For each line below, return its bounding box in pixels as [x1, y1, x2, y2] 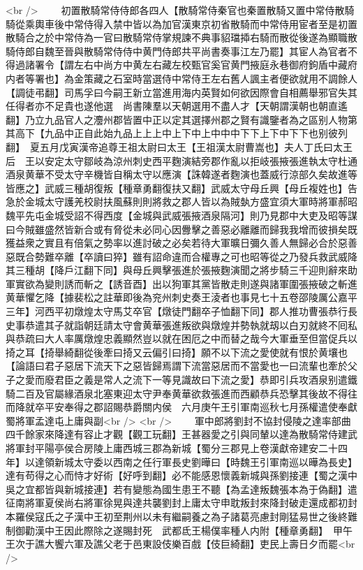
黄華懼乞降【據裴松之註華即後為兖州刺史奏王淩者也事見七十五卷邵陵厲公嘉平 [6, 290, 357, 305]
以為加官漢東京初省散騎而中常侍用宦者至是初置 [142, 16, 357, 31]
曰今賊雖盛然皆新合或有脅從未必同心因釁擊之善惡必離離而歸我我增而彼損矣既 [6, 221, 357, 236]
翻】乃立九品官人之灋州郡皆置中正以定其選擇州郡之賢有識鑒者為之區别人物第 [6, 112, 357, 126]
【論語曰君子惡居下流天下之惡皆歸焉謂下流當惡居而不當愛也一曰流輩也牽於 [6, 358, 348, 373]
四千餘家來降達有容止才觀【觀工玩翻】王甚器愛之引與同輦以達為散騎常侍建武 [6, 427, 357, 441]
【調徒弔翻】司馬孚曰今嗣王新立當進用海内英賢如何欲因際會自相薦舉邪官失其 [6, 85, 357, 99]
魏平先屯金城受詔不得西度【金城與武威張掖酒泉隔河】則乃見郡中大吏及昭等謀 [6, 207, 357, 222]
